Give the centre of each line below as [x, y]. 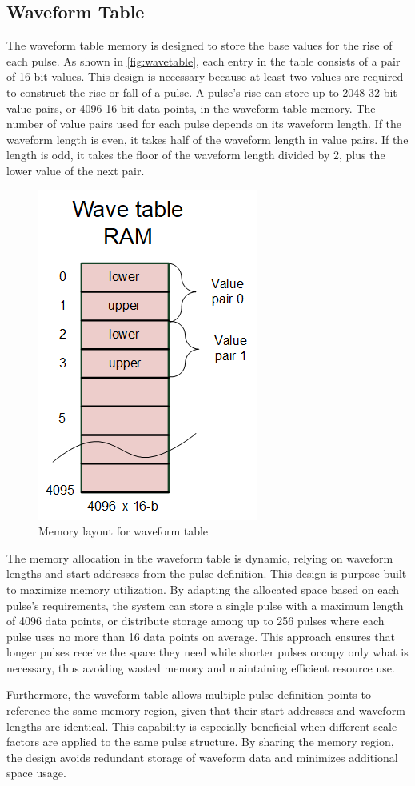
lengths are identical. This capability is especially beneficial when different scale [202, 726]
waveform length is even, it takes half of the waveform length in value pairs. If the [207, 139]
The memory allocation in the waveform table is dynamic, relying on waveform [200, 557]
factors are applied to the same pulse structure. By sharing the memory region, [200, 742]
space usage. [36, 773]
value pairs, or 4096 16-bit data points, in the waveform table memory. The [191, 108]
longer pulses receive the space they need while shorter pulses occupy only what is [207, 652]
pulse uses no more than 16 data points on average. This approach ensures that [201, 636]
